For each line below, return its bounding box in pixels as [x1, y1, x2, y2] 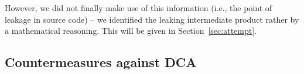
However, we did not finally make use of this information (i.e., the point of [5, 2, 272, 13]
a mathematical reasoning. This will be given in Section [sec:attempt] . [5, 24, 257, 37]
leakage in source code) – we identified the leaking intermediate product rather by [5, 13, 299, 25]
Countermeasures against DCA [5, 53, 197, 71]
